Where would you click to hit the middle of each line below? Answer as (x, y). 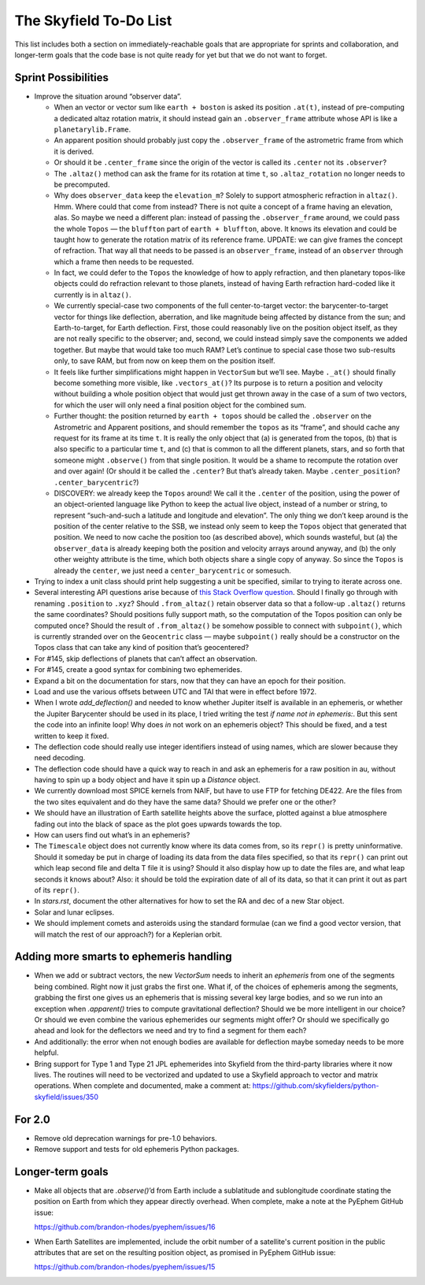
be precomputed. (82, 184)
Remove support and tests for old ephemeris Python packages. (137, 1149)
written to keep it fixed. (72, 736)
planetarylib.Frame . (92, 129)
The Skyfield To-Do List (93, 20)
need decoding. (60, 758)
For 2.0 (32, 1119)
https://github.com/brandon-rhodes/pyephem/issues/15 (125, 1267)
